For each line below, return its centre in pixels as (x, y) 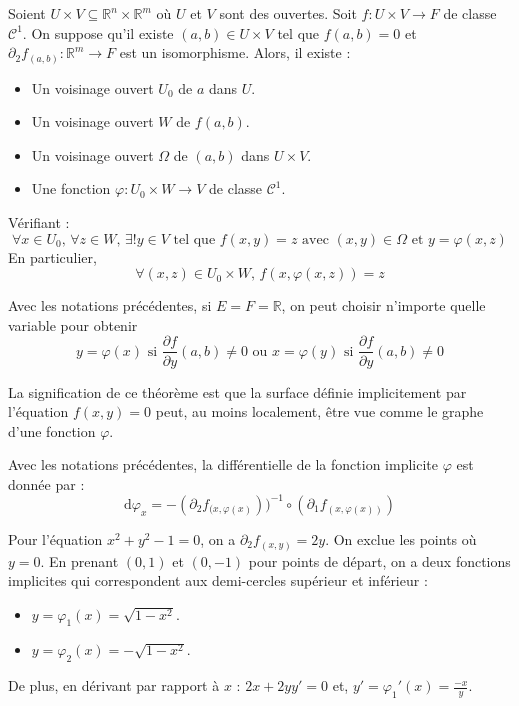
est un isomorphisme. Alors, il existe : (235, 52)
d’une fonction (52, 430)
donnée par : (46, 483)
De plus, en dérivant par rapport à (114, 685)
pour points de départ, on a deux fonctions (379, 560)
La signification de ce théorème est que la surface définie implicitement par (237, 391)
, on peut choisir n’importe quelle (383, 305)
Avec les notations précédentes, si (110, 305)
